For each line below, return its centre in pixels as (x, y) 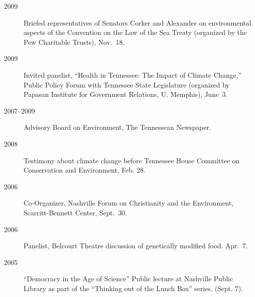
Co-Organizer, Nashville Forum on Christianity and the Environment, (129, 203)
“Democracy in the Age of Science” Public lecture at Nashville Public (128, 279)
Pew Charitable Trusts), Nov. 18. (74, 42)
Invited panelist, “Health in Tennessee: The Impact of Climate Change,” (133, 74)
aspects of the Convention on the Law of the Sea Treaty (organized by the (135, 32)
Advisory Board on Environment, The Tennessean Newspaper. (117, 127)
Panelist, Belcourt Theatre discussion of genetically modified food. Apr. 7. (136, 246)
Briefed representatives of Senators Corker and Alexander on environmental (138, 22)
